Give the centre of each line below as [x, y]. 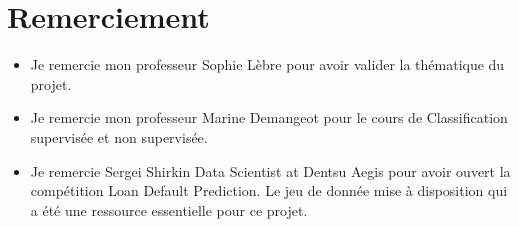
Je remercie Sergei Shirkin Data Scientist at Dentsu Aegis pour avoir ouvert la [270, 170]
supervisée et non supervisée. [119, 136]
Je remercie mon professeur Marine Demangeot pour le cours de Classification [269, 117]
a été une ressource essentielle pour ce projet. [169, 209]
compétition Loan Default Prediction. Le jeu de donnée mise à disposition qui [269, 190]
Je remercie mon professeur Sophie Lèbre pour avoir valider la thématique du [267, 64]
